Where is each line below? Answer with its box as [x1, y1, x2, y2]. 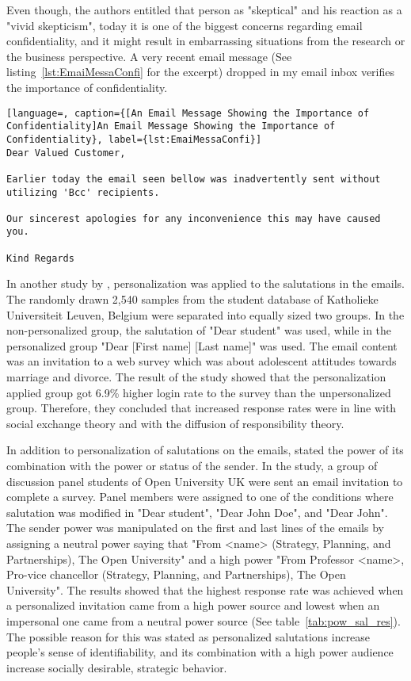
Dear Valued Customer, [6, 147, 126, 159]
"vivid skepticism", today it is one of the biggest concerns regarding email [6, 17, 363, 33]
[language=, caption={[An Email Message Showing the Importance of [6, 107, 370, 119]
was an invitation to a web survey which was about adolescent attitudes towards [6, 353, 397, 369]
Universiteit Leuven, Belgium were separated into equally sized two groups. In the [6, 306, 405, 323]
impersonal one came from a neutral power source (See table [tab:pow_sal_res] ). [6, 612, 401, 629]
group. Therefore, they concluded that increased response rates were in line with [6, 400, 397, 416]
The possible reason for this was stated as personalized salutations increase [6, 628, 371, 645]
